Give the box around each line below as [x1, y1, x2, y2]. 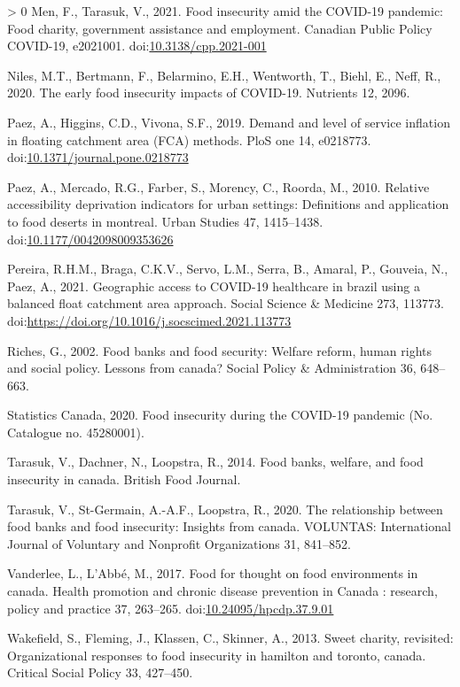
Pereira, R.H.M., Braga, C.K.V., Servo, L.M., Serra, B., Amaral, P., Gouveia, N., [7, 259, 448, 278]
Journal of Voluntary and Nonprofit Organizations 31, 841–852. [7, 534, 351, 552]
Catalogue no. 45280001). [7, 422, 144, 441]
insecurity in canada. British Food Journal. [7, 470, 241, 489]
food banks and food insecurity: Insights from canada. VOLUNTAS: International [7, 517, 451, 536]
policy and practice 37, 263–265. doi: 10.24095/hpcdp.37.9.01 [7, 598, 334, 617]
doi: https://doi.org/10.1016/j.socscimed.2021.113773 [7, 311, 292, 329]
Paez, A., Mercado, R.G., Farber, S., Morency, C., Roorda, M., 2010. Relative [7, 177, 430, 196]
